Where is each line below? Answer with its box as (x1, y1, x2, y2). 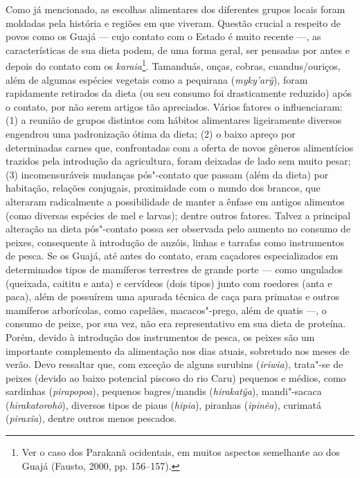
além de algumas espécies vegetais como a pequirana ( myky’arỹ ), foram (6, 72, 308, 86)
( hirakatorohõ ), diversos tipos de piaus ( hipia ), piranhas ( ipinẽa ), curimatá (6, 397, 321, 412)
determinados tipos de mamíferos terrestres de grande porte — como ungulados (6, 261, 343, 276)
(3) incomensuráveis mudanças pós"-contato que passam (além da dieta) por (6, 167, 329, 181)
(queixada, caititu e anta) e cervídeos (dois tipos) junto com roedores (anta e (6, 275, 332, 290)
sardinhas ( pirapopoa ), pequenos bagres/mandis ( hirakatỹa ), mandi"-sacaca (6, 384, 322, 398)
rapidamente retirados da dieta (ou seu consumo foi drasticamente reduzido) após (6, 86, 352, 100)
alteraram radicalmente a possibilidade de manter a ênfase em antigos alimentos (6, 194, 345, 208)
